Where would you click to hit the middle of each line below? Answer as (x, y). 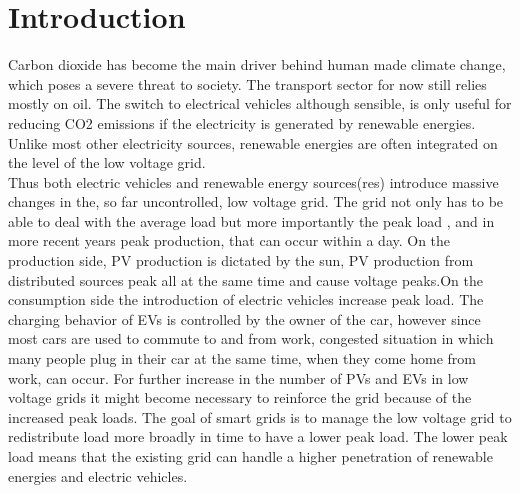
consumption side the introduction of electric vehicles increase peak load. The (246, 299)
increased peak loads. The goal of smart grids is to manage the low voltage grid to (260, 416)
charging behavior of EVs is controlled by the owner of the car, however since (244, 318)
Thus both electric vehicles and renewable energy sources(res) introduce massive (253, 181)
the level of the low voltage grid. (107, 162)
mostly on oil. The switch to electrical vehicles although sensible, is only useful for (260, 103)
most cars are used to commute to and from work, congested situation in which (251, 338)
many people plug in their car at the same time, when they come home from (242, 358)
